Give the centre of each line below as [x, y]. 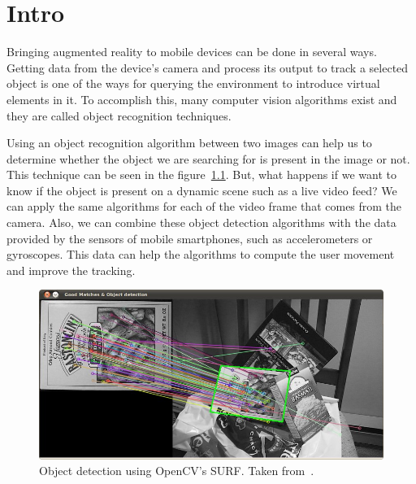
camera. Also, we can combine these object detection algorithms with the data [201, 222]
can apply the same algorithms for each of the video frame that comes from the [204, 206]
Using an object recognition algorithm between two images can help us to [189, 143]
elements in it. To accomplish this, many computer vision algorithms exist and [202, 99]
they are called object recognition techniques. [119, 115]
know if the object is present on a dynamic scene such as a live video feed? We [202, 190]
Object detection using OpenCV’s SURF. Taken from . [177, 471]
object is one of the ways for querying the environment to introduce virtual [193, 83]
